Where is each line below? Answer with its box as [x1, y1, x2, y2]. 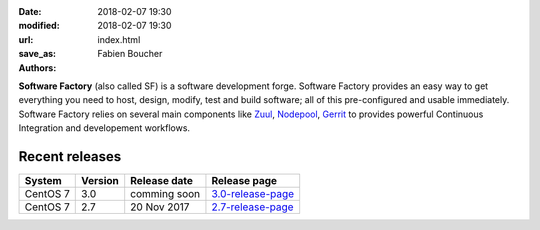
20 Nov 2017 [130, 200, 190, 214]
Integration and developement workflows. [18, 122, 190, 134]
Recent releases [18, 148, 122, 165]
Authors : [18, 61, 57, 74]
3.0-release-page [211, 187, 295, 201]
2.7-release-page [211, 200, 294, 214]
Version [80, 174, 120, 188]
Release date [130, 174, 194, 188]
